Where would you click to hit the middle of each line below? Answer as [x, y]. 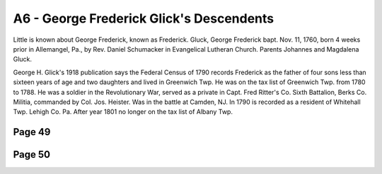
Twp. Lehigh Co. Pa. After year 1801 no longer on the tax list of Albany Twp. [123, 112]
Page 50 [32, 155]
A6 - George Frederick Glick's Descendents [144, 18]
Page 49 [32, 132]
